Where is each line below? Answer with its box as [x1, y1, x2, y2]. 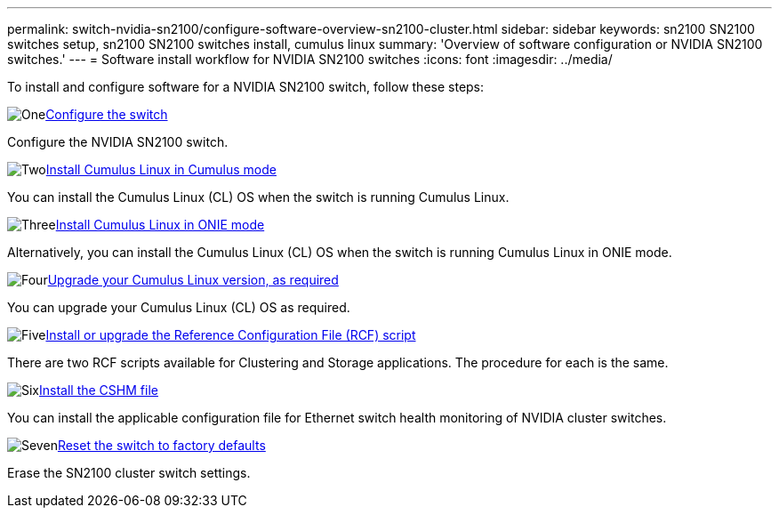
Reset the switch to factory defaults [57, 438, 266, 453]
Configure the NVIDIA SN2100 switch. [7, 134, 229, 149]
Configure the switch [45, 107, 168, 122]
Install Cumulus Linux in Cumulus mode [45, 162, 277, 177]
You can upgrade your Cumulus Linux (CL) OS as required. [7, 300, 350, 315]
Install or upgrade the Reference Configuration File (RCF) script [45, 327, 416, 342]
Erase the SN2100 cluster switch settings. [7, 465, 251, 480]
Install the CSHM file [39, 382, 158, 398]
